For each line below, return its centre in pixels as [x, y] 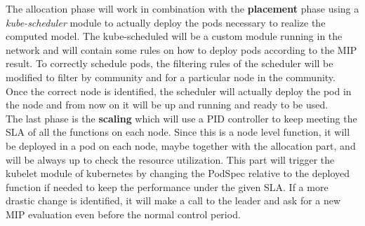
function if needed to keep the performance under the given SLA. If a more [167, 186]
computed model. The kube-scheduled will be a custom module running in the [174, 36]
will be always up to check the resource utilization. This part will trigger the [170, 159]
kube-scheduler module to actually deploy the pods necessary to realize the [166, 22]
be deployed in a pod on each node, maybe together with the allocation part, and [181, 145]
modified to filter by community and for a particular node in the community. [171, 77]
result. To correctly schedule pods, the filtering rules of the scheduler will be [170, 63]
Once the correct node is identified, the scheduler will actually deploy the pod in [179, 91]
